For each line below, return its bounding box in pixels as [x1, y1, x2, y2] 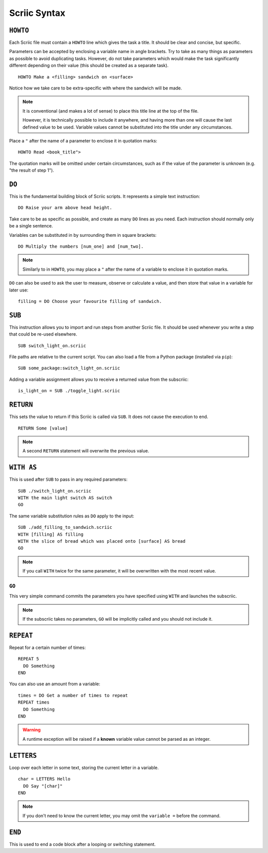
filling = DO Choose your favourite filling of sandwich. [18, 298, 162, 304]
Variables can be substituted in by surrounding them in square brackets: [9, 232, 157, 238]
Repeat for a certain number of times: [9, 644, 86, 650]
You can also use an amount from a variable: [9, 681, 100, 687]
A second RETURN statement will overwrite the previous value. [22, 448, 149, 454]
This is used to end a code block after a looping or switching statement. [9, 841, 156, 847]
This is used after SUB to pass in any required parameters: [9, 477, 128, 483]
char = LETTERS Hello [18, 776, 70, 782]
